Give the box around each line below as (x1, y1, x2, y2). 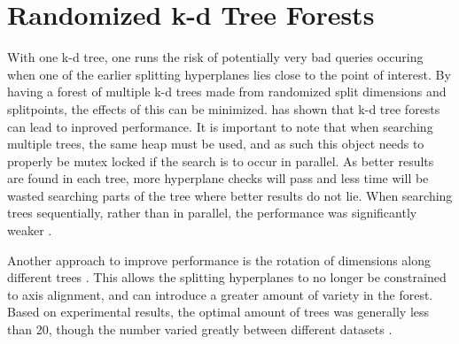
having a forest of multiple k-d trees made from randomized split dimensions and (7, 82, 447, 101)
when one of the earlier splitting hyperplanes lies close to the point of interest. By (7, 65, 451, 83)
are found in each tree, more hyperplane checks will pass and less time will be (7, 169, 429, 187)
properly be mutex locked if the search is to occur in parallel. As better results (7, 151, 434, 170)
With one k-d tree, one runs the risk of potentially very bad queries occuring (7, 48, 424, 66)
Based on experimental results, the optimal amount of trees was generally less (7, 302, 430, 321)
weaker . (7, 221, 52, 240)
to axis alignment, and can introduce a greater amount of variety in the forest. (7, 285, 433, 303)
